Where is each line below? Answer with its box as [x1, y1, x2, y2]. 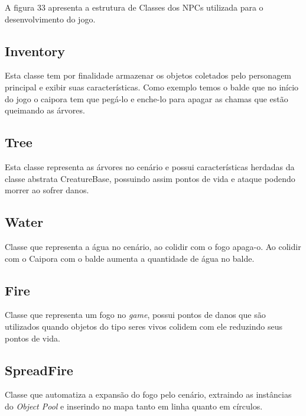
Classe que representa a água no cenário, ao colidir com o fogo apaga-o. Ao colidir [5, 240, 301, 252]
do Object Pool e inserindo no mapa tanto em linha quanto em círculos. [5, 399, 263, 412]
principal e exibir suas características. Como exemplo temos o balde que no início [5, 80, 299, 93]
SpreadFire [5, 360, 73, 379]
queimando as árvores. [5, 104, 85, 116]
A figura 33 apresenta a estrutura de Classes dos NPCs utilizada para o [5, 1, 263, 13]
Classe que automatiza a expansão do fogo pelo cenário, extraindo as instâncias [5, 388, 292, 401]
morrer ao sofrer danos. [5, 184, 89, 196]
